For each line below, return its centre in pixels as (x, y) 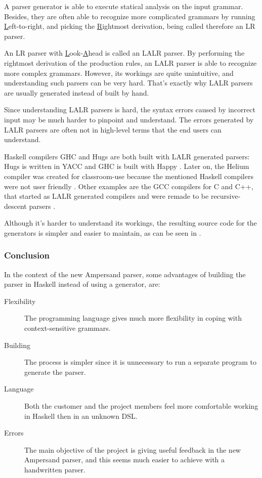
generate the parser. (55, 372)
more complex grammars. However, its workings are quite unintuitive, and (119, 73)
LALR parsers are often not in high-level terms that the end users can (113, 129)
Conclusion (27, 255)
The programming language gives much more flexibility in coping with (133, 318)
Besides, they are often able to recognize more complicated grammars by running (130, 16)
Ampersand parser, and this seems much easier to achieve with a (125, 460)
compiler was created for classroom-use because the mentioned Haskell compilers (129, 176)
